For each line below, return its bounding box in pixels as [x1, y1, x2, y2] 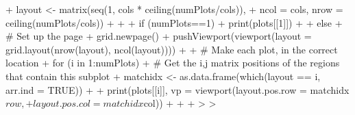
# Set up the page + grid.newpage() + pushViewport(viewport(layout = [5, 29, 312, 43]
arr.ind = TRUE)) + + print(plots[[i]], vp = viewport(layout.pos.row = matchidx [5, 82, 350, 97]
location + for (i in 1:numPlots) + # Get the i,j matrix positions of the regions [5, 55, 340, 70]
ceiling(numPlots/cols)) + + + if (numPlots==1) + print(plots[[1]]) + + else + [5, 15, 343, 29]
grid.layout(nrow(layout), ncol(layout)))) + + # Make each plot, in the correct [5, 42, 338, 56]
